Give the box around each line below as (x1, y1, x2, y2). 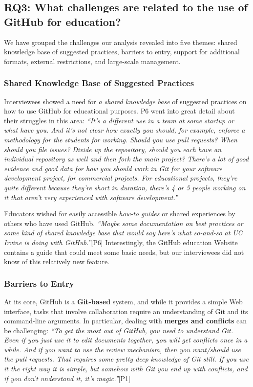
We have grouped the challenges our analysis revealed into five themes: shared (4, 37, 237, 47)
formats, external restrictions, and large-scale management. (4, 56, 181, 66)
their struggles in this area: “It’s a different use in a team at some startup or (4, 115, 234, 125)
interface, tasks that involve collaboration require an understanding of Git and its (4, 306, 248, 316)
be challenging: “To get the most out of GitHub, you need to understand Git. (4, 325, 233, 335)
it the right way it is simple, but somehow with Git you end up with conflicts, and (4, 364, 248, 374)
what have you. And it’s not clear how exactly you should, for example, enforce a (4, 125, 245, 135)
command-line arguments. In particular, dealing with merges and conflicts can (4, 316, 247, 326)
